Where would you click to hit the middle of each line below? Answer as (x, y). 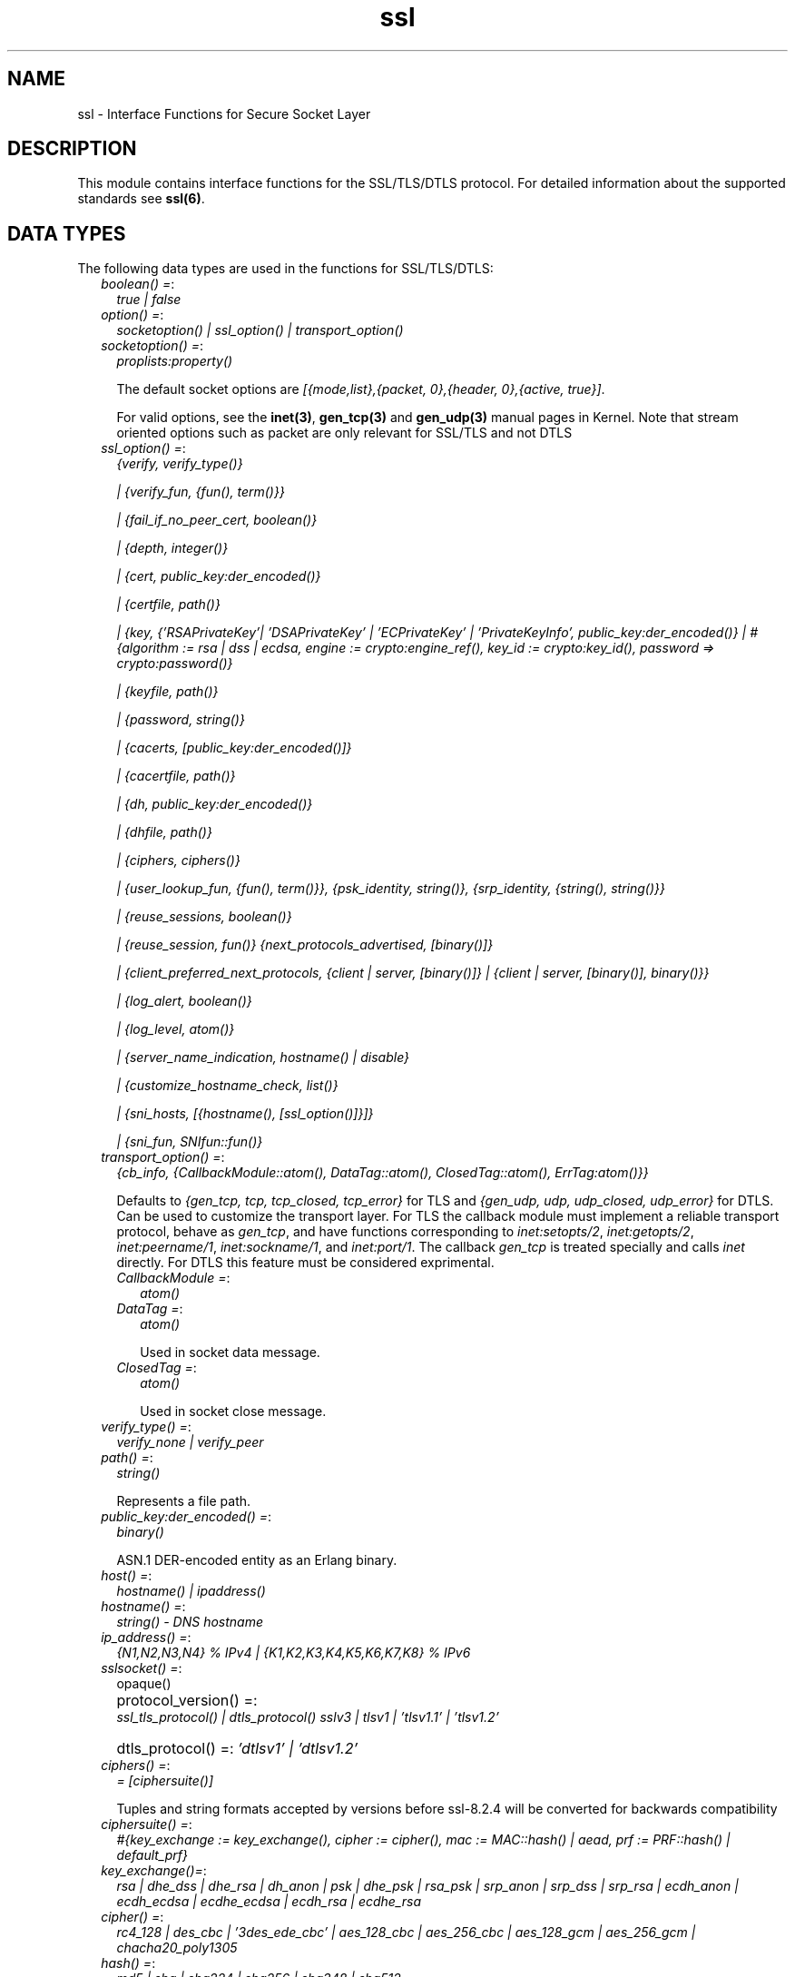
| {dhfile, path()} (164, 832)
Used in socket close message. (233, 1411)
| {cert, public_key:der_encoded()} (219, 576)
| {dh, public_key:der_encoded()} (215, 804)
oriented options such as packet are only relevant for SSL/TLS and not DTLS (344, 433)
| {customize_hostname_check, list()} (227, 1086)
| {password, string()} (181, 720)
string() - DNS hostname (190, 1622)
